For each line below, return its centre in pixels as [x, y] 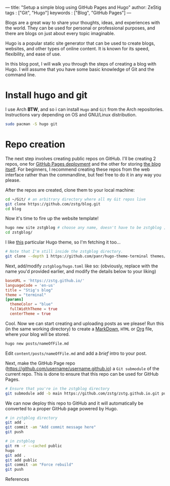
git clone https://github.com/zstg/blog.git [53, 204]
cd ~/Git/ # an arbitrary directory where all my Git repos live [75, 199]
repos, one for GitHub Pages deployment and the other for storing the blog [83, 164]
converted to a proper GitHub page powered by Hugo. [61, 408]
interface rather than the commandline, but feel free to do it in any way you [83, 174]
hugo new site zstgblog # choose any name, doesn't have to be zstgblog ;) [87, 228]
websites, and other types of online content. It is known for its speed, [77, 49]
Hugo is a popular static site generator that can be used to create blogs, [80, 43]
